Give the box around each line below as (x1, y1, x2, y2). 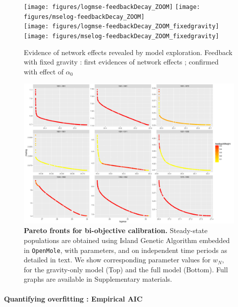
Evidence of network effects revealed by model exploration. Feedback (24, 47, 233, 57)
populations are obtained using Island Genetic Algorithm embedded (24, 235, 230, 245)
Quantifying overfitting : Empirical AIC (4, 293, 143, 304)
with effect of (24, 66, 64, 76)
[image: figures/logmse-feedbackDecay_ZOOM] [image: (24, 3, 200, 10)
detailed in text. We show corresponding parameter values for (24, 254, 211, 265)
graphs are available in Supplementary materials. (24, 274, 172, 284)
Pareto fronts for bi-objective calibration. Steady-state (24, 225, 208, 236)
